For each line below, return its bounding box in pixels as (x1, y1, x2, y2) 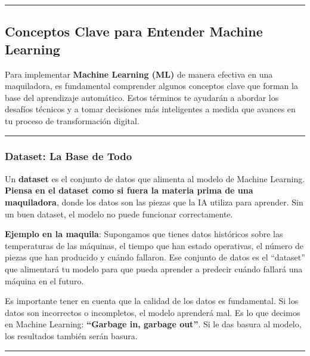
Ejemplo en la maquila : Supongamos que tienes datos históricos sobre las (5, 228, 283, 240)
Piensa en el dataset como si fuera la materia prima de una (5, 184, 253, 197)
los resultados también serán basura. (5, 329, 138, 342)
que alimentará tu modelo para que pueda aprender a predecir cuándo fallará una (5, 262, 303, 275)
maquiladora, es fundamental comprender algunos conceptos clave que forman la (5, 79, 298, 92)
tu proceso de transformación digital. (5, 114, 139, 127)
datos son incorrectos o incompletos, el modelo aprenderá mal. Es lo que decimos (5, 306, 300, 318)
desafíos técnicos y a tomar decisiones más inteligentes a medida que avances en (5, 103, 296, 115)
